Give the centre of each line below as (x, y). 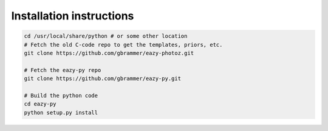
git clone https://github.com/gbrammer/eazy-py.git (103, 79)
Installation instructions (73, 16)
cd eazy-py (40, 104)
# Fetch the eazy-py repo (63, 70)
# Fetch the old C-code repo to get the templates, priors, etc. (123, 45)
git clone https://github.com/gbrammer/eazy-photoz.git (109, 53)
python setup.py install (61, 113)
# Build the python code (61, 95)
